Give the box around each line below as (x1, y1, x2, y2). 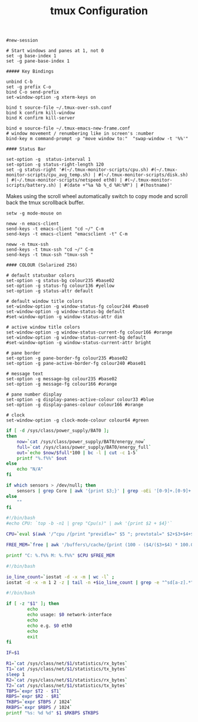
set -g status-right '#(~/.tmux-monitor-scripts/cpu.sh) (6, 167, 149, 173)
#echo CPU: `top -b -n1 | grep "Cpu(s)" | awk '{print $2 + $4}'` (6, 520, 173, 527)
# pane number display (6, 391, 62, 397)
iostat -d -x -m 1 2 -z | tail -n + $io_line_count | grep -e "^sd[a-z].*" (6, 579, 194, 585)
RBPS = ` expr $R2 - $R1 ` (6, 694, 62, 700)
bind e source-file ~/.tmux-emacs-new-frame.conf (6, 125, 131, 131)
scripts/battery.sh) (6, 182, 57, 189)
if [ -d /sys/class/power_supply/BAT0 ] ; (6, 428, 110, 434)
